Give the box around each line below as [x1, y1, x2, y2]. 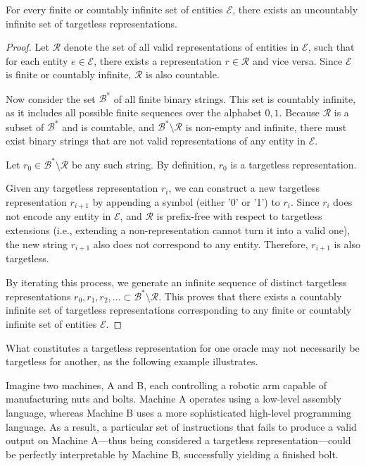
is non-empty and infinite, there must [185, 119, 347, 134]
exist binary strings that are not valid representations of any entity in [6, 133, 306, 147]
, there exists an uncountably [232, 2, 358, 16]
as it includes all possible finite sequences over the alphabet [6, 105, 262, 120]
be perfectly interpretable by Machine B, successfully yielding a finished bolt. [6, 446, 339, 461]
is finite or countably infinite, [6, 67, 132, 82]
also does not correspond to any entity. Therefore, [93, 236, 308, 251]
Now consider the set [6, 91, 96, 106]
